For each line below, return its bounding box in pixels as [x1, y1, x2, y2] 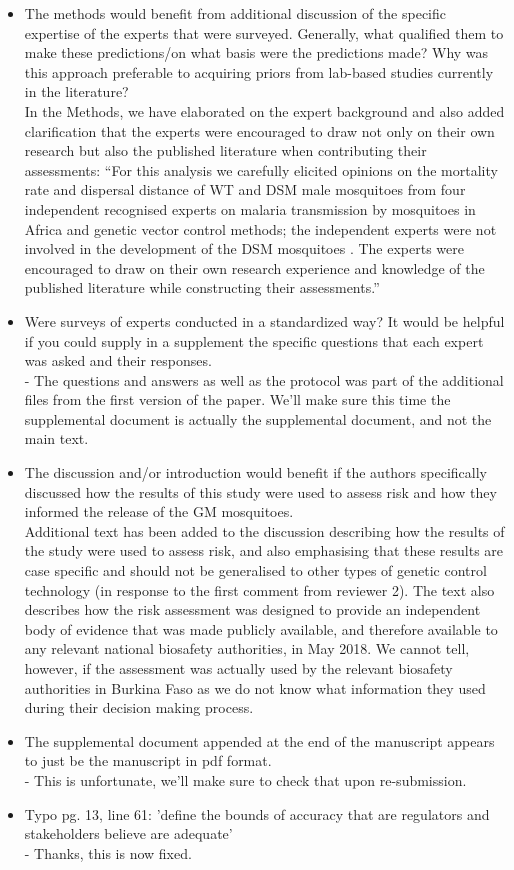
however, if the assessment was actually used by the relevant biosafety [24, 658, 453, 678]
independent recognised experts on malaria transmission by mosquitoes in [24, 198, 476, 219]
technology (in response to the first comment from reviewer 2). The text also [24, 579, 495, 600]
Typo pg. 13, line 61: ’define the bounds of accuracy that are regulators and [24, 803, 490, 824]
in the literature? [24, 81, 129, 102]
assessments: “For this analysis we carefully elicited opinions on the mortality [24, 159, 498, 180]
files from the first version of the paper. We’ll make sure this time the [24, 389, 451, 410]
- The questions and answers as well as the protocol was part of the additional [24, 369, 504, 390]
